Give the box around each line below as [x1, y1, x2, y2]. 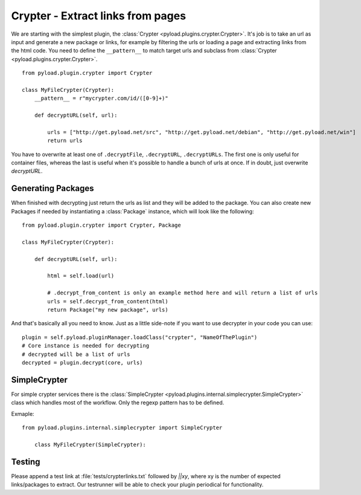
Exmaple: [11, 410, 34, 417]
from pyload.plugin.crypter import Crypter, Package [22, 222, 181, 229]
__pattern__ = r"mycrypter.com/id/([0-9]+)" [34, 95, 168, 102]
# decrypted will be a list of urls [22, 351, 130, 358]
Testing [11, 456, 40, 467]
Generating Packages [11, 183, 94, 193]
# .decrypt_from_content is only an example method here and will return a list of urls [47, 290, 318, 296]
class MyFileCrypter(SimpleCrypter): [34, 441, 146, 448]
